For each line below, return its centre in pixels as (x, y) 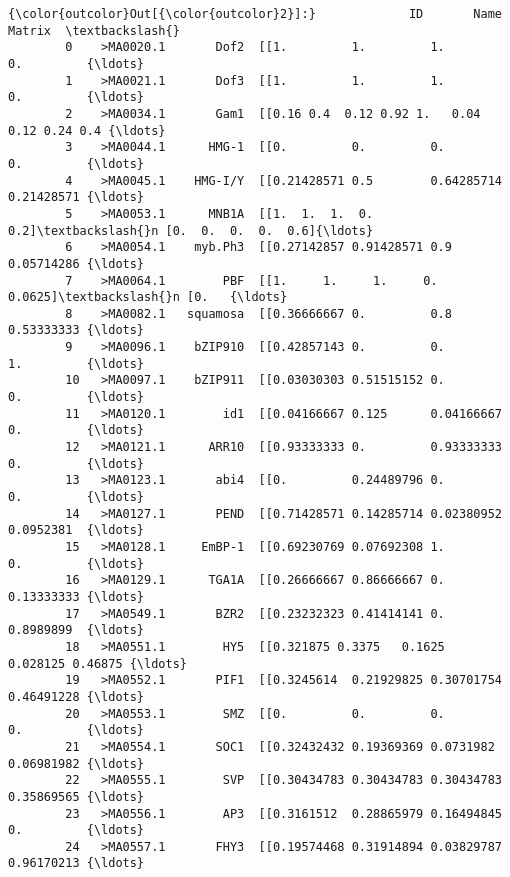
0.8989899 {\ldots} (76, 630)
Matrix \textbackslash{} (94, 30)
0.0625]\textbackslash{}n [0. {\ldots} (148, 297)
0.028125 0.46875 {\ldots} (97, 663)
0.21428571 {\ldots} (76, 197)
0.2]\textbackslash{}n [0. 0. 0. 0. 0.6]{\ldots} (191, 230)
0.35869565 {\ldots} (76, 796)
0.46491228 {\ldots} (76, 696)
